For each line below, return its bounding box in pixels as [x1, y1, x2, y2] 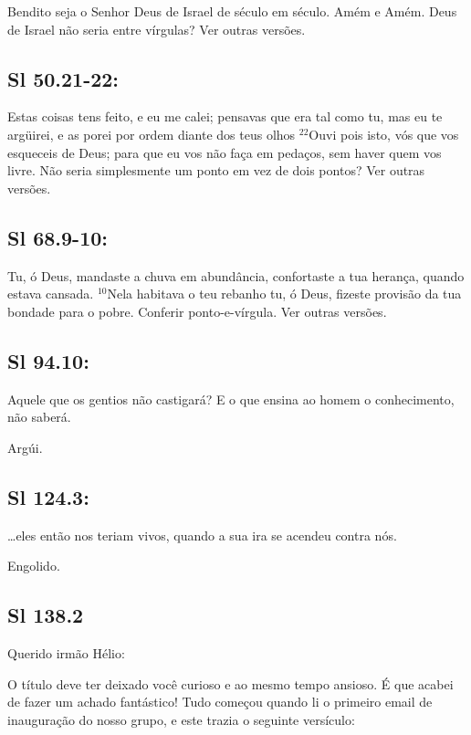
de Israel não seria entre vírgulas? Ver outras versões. [7, 19, 306, 38]
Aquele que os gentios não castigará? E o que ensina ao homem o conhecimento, [7, 389, 455, 408]
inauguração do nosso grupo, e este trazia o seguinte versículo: [7, 709, 355, 729]
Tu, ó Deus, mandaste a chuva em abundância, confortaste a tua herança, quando [7, 266, 465, 285]
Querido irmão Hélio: [7, 643, 125, 662]
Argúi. [7, 437, 43, 457]
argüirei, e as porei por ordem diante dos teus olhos [7, 124, 296, 143]
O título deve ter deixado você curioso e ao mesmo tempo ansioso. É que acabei [7, 674, 454, 693]
